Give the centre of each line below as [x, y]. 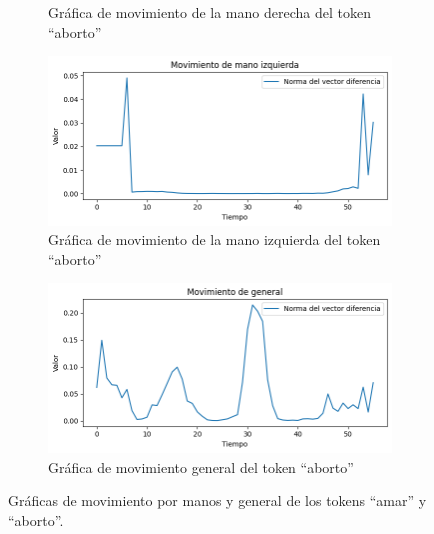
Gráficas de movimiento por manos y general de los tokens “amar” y [217, 500]
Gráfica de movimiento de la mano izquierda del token [214, 239]
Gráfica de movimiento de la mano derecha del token [209, 12]
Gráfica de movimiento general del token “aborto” [201, 466]
